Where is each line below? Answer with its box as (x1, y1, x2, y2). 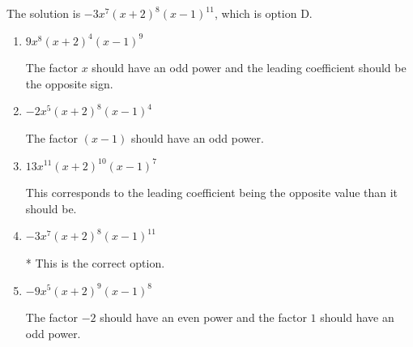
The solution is (6, 5, 81, 21)
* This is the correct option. (25, 254, 165, 271)
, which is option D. (214, 5, 313, 21)
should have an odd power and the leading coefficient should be (92, 59, 407, 76)
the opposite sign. (25, 75, 113, 92)
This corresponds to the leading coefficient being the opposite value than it (25, 184, 398, 201)
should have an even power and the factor (100, 309, 307, 326)
